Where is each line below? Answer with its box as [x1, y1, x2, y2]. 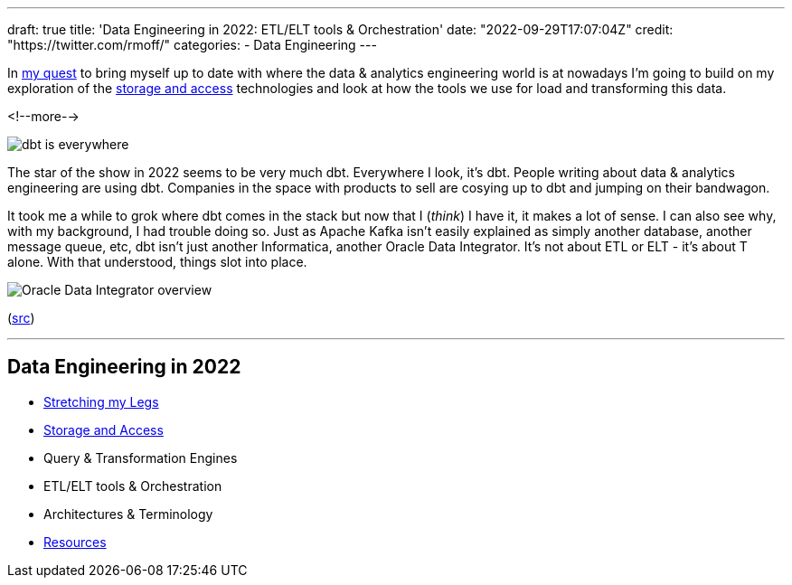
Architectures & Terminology [43, 505, 213, 522]
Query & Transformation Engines [43, 449, 238, 466]
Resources [43, 533, 107, 550]
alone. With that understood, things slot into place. [7, 254, 307, 269]
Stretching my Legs [43, 393, 159, 410]
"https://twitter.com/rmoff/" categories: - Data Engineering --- [7, 37, 377, 52]
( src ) [7, 310, 35, 326]
